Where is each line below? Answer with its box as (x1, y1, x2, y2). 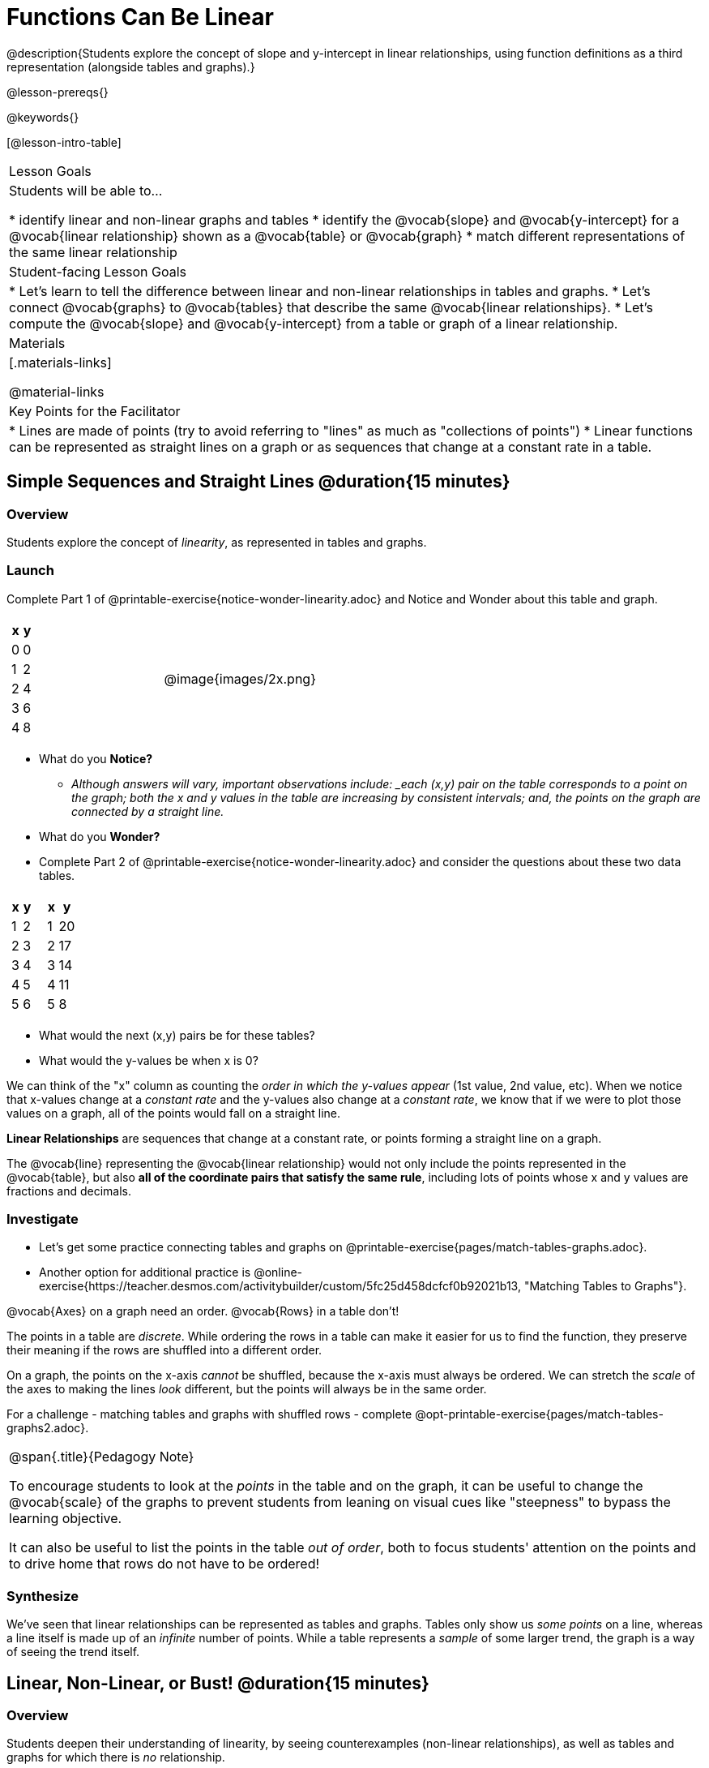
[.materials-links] (9, 354, 112, 371)
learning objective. (9, 1510, 122, 1527)
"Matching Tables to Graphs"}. (523, 1279, 687, 1294)
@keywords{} (6, 109, 79, 124)
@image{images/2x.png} (164, 670, 316, 687)
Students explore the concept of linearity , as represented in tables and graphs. (6, 534, 427, 549)
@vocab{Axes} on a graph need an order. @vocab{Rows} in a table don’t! (6, 1304, 399, 1319)
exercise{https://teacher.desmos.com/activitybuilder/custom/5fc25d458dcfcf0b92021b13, (39, 1279, 521, 1294)
